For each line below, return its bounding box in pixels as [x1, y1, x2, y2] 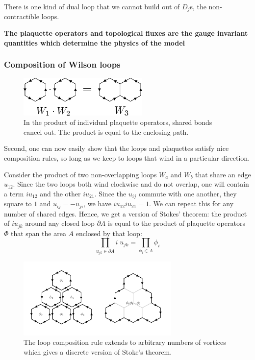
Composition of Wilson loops [4, 58, 121, 71]
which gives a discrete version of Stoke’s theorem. [24, 346, 172, 357]
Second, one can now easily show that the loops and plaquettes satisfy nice [4, 143, 229, 153]
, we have [83, 198, 111, 209]
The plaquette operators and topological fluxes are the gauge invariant [4, 28, 248, 38]
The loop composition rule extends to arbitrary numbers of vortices [24, 337, 226, 347]
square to [4, 198, 32, 209]
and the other [40, 188, 81, 198]
